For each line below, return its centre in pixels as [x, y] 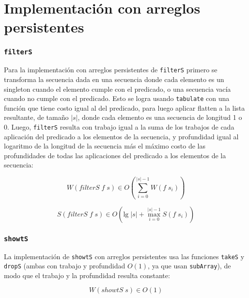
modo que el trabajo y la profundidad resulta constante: [87, 275]
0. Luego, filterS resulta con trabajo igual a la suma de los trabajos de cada [119, 127]
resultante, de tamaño [36, 117]
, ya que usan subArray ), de [189, 266]
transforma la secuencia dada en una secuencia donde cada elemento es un [114, 79]
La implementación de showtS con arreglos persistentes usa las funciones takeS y [124, 256]
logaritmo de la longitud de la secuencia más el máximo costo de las [105, 146]
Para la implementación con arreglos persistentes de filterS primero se [111, 70]
